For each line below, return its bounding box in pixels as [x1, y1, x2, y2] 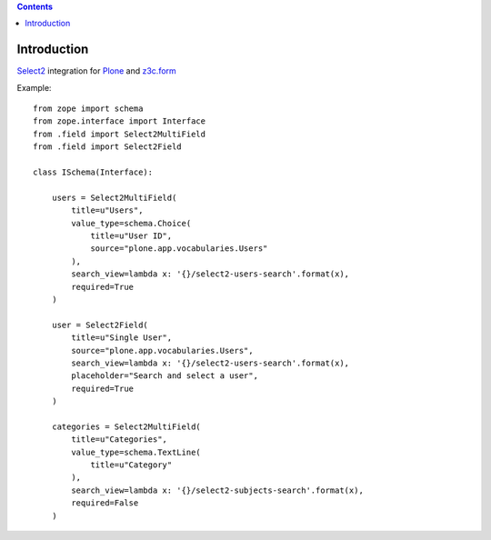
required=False [71, 498, 139, 508]
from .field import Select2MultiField [33, 128, 206, 139]
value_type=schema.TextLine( [71, 446, 202, 457]
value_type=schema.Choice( [71, 218, 192, 228]
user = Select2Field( [51, 319, 149, 330]
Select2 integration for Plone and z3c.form [16, 65, 176, 76]
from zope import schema [33, 104, 144, 114]
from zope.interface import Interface [33, 116, 206, 126]
